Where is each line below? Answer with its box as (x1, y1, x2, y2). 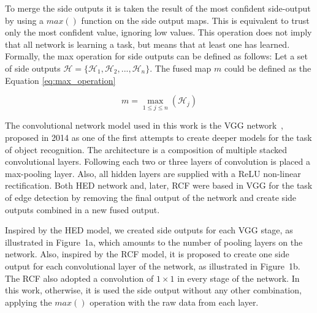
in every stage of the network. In (177, 271, 300, 284)
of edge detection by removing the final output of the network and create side (5, 190, 297, 203)
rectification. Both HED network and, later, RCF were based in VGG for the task (5, 179, 313, 192)
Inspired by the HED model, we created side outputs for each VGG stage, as (5, 224, 293, 236)
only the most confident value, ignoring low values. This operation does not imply (5, 26, 312, 39)
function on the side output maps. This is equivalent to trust (81, 13, 310, 26)
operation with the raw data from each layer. (90, 295, 259, 308)
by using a (5, 13, 44, 26)
